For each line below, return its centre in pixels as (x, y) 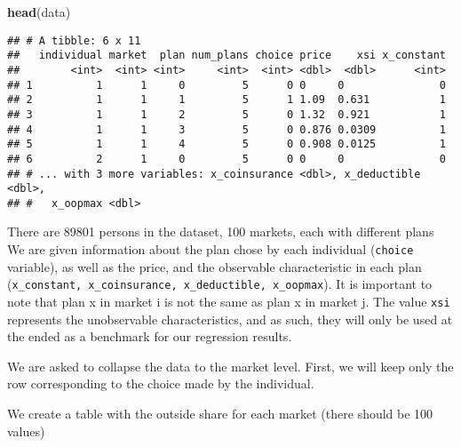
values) (26, 431)
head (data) (39, 12)
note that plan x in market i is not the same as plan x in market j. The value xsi (229, 301)
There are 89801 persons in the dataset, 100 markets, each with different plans (221, 231)
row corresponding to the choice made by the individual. (161, 383)
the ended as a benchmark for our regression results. (150, 336)
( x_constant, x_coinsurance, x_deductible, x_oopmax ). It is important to (220, 284)
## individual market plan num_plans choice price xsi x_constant (227, 56)
